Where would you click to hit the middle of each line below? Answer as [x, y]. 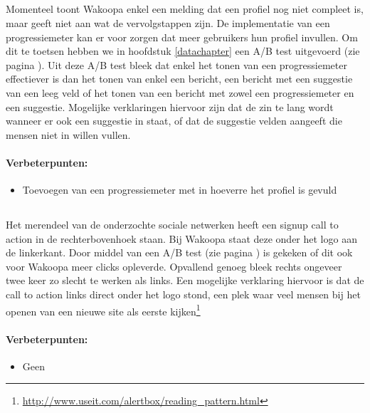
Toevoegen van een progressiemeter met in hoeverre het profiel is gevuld [180, 190]
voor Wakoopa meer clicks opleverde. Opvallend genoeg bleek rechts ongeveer [174, 266]
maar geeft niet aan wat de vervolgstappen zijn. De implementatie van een [168, 22]
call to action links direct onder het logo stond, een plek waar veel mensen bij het [183, 294]
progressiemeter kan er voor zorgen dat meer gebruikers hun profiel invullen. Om [182, 37]
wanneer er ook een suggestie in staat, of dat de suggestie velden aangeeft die [174, 121]
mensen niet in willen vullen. [68, 134]
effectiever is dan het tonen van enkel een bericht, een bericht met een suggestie [179, 79]
